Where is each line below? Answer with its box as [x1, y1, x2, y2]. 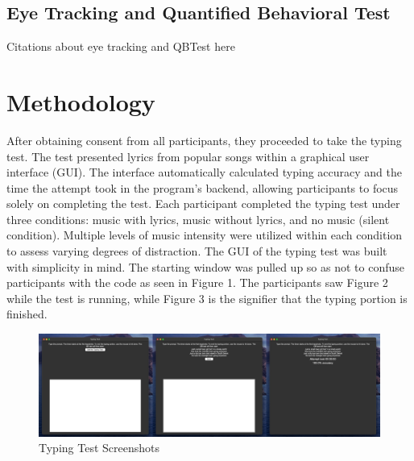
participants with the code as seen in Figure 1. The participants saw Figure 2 [6, 274, 388, 291]
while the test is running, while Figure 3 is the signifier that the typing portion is [6, 289, 408, 306]
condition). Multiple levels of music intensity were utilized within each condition [6, 226, 403, 243]
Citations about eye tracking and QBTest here [6, 38, 235, 55]
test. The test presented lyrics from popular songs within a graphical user [6, 147, 370, 164]
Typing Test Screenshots [39, 439, 159, 456]
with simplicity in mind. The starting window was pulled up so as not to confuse [6, 258, 405, 275]
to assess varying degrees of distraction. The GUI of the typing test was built [6, 243, 387, 260]
